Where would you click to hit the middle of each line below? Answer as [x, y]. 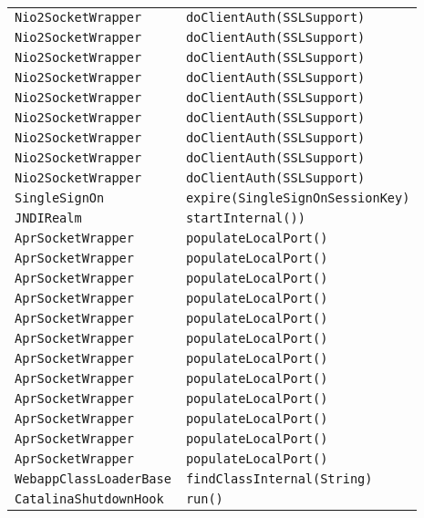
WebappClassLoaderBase [93, 479]
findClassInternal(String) [279, 479]
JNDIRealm [48, 218]
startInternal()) [245, 218]
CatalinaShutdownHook [89, 499]
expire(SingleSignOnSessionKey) [298, 198]
